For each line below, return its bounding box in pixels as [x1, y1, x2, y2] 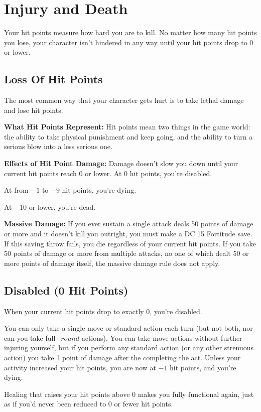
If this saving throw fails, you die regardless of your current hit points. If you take [4, 238, 256, 248]
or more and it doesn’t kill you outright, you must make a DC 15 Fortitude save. [4, 228, 252, 239]
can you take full [4, 332, 56, 343]
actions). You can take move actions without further [81, 332, 242, 343]
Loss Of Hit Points [4, 71, 103, 87]
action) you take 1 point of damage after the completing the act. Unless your [4, 352, 241, 362]
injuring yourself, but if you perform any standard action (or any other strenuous [4, 342, 253, 353]
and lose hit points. [4, 104, 63, 115]
